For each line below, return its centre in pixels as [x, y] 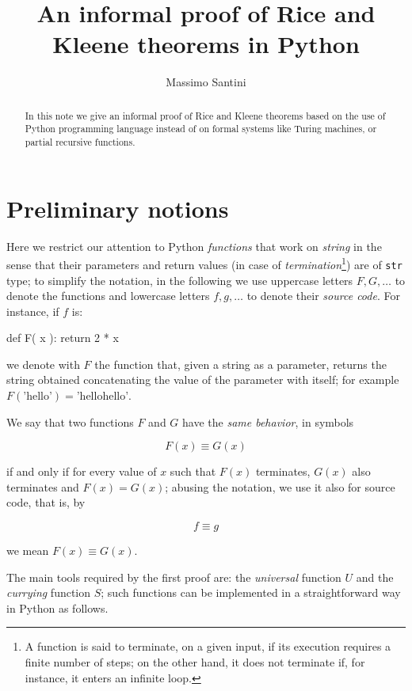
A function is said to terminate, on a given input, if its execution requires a [208, 646]
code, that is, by [46, 502]
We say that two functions [70, 421]
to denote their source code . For [323, 296]
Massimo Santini [206, 82]
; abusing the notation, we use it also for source [280, 486]
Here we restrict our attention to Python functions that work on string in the [194, 246]
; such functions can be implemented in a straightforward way [251, 592]
